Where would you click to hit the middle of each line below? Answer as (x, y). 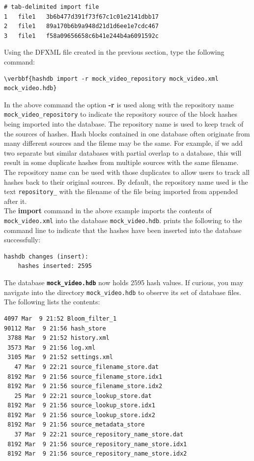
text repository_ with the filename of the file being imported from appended (121, 191)
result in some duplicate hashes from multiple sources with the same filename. (121, 162)
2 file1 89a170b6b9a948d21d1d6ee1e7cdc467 (81, 26)
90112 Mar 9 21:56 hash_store (55, 328)
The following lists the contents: (52, 302)
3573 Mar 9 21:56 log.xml (52, 347)
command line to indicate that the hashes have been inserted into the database (123, 230)
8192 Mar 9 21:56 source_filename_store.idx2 (85, 386)
